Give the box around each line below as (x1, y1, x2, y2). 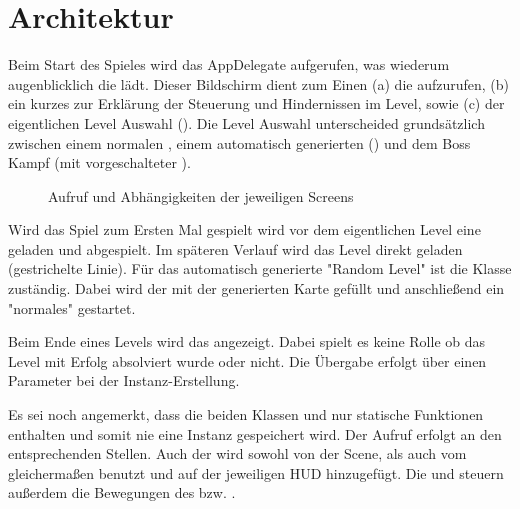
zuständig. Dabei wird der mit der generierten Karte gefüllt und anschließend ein (8, 278, 505, 299)
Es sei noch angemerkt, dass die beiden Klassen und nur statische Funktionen (8, 404, 484, 425)
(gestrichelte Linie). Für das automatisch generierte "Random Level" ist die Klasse (8, 258, 512, 279)
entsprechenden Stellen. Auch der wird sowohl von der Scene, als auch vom (8, 443, 467, 464)
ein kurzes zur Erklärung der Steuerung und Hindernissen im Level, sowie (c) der (8, 93, 505, 114)
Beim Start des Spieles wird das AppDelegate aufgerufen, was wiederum (8, 54, 450, 75)
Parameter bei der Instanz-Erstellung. (8, 370, 240, 391)
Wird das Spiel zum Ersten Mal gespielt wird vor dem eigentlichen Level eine (8, 219, 481, 240)
